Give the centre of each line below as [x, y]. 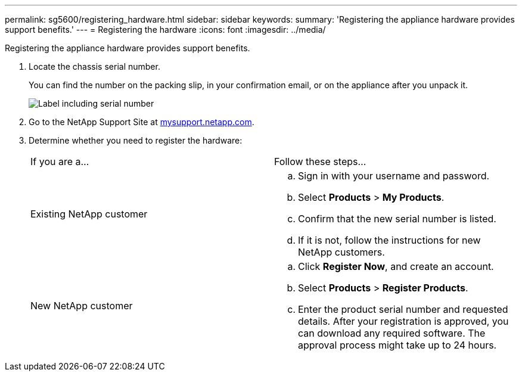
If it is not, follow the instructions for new [389, 240]
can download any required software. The [392, 333]
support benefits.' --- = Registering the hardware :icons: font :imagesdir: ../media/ [165, 29]
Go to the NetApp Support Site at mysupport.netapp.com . [142, 122]
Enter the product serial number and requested [403, 309]
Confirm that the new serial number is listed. [397, 219]
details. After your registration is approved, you [403, 321]
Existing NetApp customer [89, 214]
